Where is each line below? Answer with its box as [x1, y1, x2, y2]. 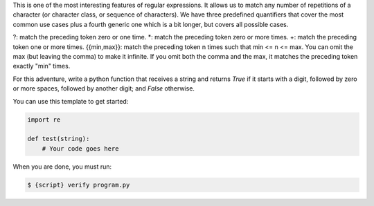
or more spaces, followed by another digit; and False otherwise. [12, 84, 195, 93]
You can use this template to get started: [12, 97, 129, 105]
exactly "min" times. [12, 62, 71, 71]
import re [27, 115, 61, 124]
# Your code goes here [42, 144, 119, 152]
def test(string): [27, 135, 90, 143]
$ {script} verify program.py [27, 180, 130, 189]
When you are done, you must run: [12, 162, 112, 171]
